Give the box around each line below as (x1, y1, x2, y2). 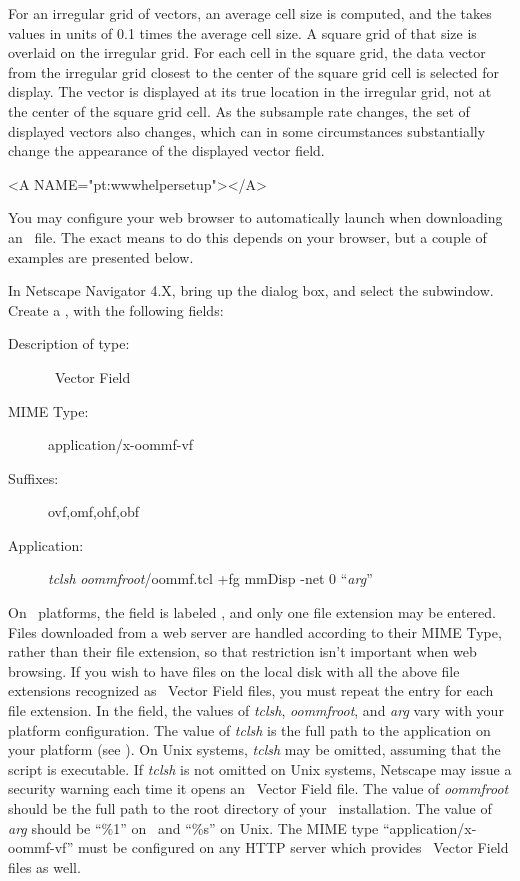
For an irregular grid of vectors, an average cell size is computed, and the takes (8, 3, 492, 23)
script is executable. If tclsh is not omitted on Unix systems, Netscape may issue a (8, 758, 512, 779)
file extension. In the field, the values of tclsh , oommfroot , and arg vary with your (8, 700, 504, 721)
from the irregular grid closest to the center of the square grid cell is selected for (8, 61, 500, 82)
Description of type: (8, 333, 130, 354)
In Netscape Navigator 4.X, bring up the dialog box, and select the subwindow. (8, 280, 494, 301)
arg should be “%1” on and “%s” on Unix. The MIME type (8, 817, 379, 838)
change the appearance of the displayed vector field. (8, 140, 325, 161)
